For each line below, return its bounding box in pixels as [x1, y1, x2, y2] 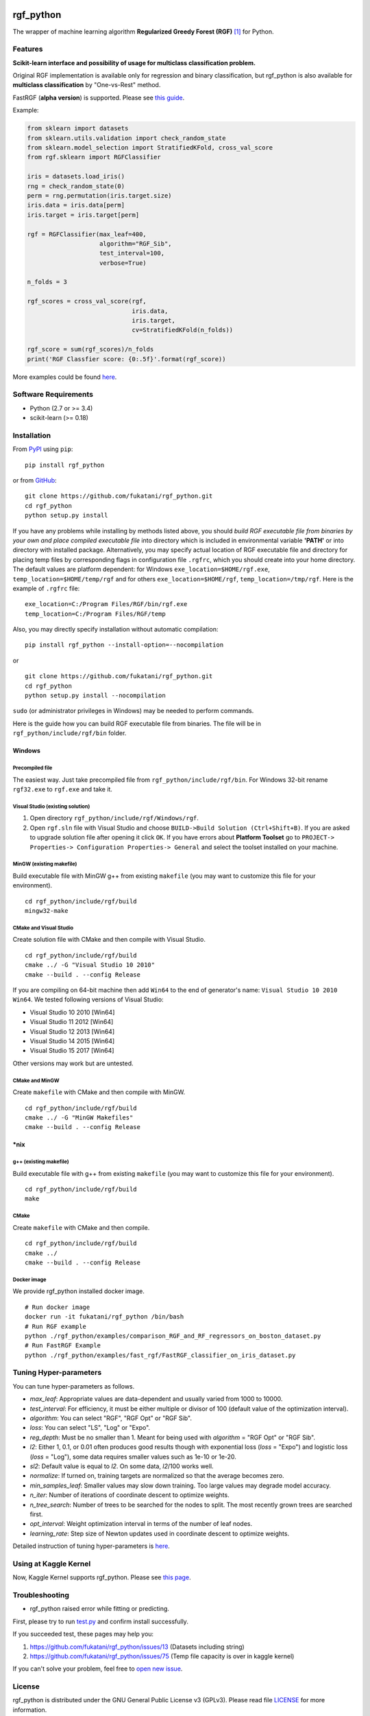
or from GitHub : [12, 476, 58, 485]
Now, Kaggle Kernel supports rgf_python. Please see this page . [12, 1573, 191, 1581]
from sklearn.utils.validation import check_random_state [27, 134, 226, 142]
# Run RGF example [25, 1322, 87, 1330]
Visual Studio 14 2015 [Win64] [29, 1036, 115, 1045]
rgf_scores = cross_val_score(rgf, [27, 297, 147, 305]
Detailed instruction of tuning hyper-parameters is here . [12, 1542, 171, 1551]
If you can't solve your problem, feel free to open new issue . [12, 1665, 183, 1673]
